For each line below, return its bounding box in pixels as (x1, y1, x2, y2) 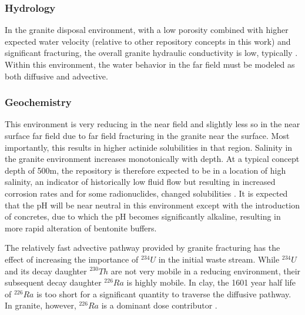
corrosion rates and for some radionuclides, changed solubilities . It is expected (5, 187, 288, 199)
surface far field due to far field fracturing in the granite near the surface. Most (5, 130, 290, 141)
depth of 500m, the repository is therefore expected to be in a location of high (5, 164, 286, 176)
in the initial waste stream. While (158, 253, 280, 265)
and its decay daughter (5, 264, 87, 277)
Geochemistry (5, 95, 72, 110)
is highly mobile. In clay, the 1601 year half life (126, 276, 296, 289)
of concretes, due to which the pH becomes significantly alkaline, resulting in (5, 210, 281, 223)
